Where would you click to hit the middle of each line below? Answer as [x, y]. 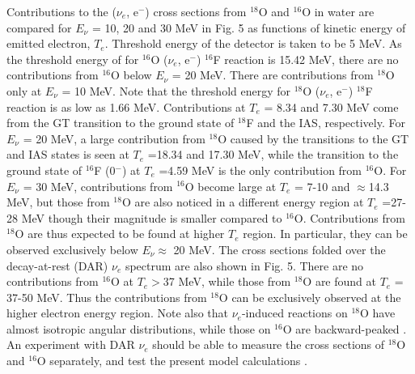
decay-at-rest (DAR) [57, 265]
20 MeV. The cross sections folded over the [279, 249]
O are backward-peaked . [345, 328]
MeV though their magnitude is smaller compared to [152, 217]
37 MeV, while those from [227, 281]
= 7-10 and [322, 186]
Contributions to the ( [61, 11]
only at [24, 90]
